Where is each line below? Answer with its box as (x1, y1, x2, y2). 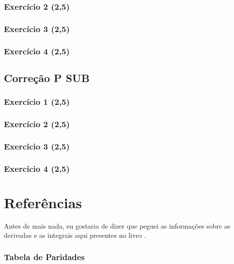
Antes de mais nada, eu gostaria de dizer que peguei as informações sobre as (4, 220, 231, 231)
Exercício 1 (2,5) (4, 96, 70, 108)
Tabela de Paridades (4, 250, 85, 263)
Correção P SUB (4, 70, 90, 85)
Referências (4, 192, 82, 212)
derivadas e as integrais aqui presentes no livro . (4, 230, 146, 240)
